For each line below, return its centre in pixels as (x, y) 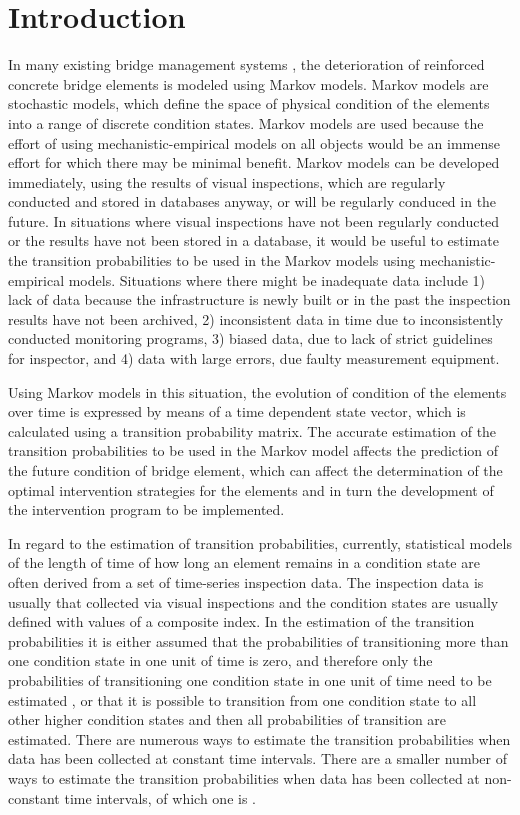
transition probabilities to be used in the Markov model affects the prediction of (253, 450)
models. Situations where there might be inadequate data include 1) (277, 279)
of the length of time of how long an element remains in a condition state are (244, 562)
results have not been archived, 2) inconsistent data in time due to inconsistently (256, 318)
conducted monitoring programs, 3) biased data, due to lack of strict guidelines (250, 338)
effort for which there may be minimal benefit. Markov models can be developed (254, 162)
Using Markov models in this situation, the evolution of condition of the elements (257, 391)
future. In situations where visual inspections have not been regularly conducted (253, 220)
